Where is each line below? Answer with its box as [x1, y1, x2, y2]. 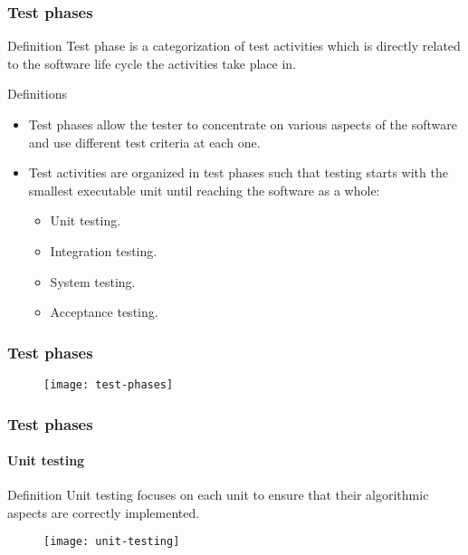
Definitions [7, 84, 68, 103]
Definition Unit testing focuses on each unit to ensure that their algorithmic [7, 485, 429, 504]
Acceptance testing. [50, 302, 158, 321]
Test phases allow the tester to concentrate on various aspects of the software [28, 115, 457, 133]
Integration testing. [50, 241, 158, 260]
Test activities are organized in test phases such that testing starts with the [28, 163, 448, 182]
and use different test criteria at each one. [28, 132, 261, 151]
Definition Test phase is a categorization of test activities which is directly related [7, 36, 461, 55]
